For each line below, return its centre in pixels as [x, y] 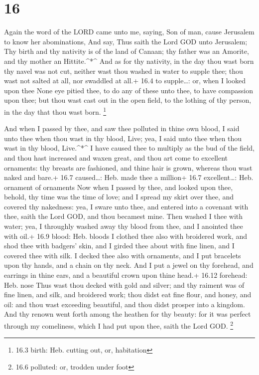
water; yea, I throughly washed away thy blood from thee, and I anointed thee [124, 226]
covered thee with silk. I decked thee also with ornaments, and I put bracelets [123, 255]
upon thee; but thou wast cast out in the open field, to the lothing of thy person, [128, 100]
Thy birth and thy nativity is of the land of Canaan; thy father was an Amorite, [127, 51]
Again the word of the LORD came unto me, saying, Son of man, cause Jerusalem [129, 32]
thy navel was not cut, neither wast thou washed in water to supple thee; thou [124, 71]
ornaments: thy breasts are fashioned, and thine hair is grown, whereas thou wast [128, 167]
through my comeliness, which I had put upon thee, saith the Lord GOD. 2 [119, 325]
